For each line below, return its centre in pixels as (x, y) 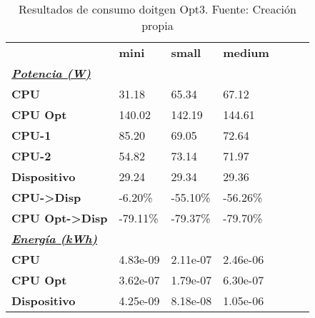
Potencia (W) (51, 73)
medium (246, 52)
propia (157, 25)
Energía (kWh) (55, 238)
